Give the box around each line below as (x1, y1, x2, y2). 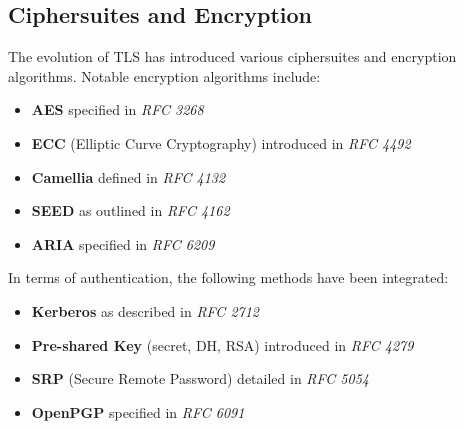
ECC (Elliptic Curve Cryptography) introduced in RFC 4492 (31, 132, 411, 153)
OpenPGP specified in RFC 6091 (31, 401, 245, 422)
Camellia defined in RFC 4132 (31, 166, 226, 187)
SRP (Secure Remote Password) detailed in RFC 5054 (31, 368, 369, 389)
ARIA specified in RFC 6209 (31, 233, 215, 254)
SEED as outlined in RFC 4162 (31, 200, 230, 221)
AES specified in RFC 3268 (31, 99, 204, 120)
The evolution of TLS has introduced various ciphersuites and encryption (8, 46, 457, 67)
